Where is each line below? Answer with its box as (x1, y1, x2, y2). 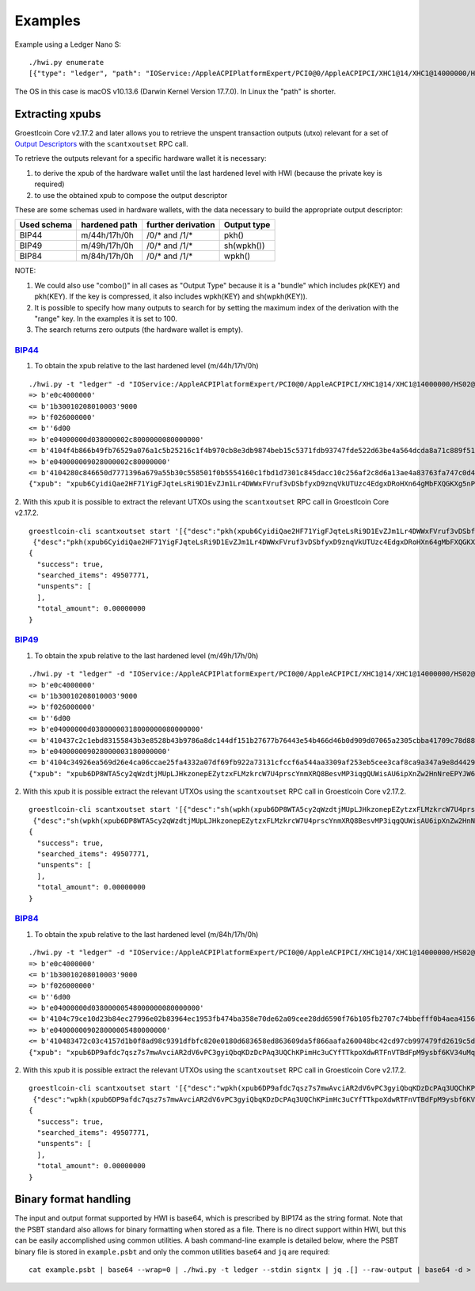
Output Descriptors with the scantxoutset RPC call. (14, 139, 189, 149)
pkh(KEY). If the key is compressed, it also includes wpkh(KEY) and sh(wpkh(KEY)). (34, 291, 308, 301)
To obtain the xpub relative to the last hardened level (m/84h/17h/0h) (34, 929, 259, 939)
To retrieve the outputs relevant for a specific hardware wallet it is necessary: (14, 154, 267, 163)
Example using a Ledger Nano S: (14, 40, 122, 49)
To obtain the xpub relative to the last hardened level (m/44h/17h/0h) (34, 361, 259, 371)
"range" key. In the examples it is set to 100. (34, 314, 177, 323)
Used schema (19, 219, 73, 230)
